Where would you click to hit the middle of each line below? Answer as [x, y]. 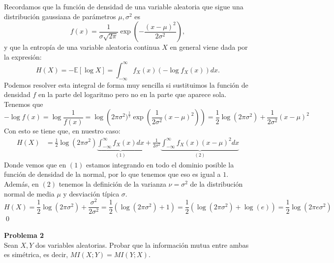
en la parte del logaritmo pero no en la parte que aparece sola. [132, 94]
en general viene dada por [209, 47]
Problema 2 [24, 235]
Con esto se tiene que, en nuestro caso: [62, 131]
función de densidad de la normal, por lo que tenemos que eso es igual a [112, 174]
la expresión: [23, 56]
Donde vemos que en [35, 164]
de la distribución [216, 184]
